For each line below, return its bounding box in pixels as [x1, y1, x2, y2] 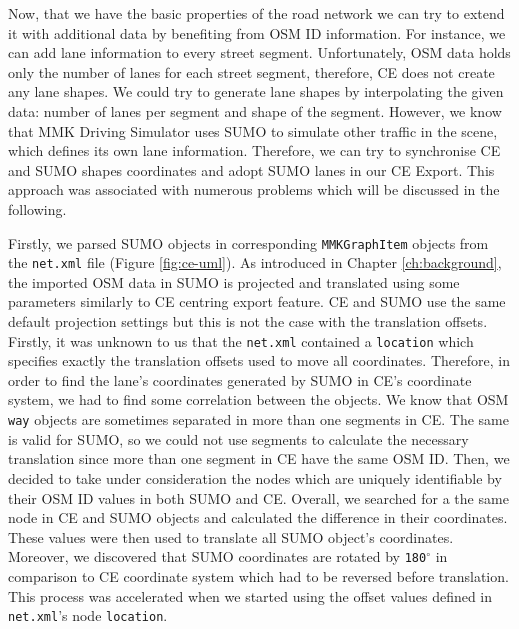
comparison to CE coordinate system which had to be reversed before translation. [8, 565, 509, 586]
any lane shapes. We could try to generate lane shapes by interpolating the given [8, 81, 504, 102]
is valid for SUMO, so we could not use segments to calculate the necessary [8, 428, 469, 449]
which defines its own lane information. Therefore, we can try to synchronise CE [8, 140, 501, 161]
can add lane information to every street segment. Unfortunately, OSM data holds [8, 42, 511, 63]
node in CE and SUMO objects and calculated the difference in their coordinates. [8, 507, 508, 528]
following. [8, 198, 67, 219]
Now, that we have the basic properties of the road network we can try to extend [8, 3, 505, 23]
